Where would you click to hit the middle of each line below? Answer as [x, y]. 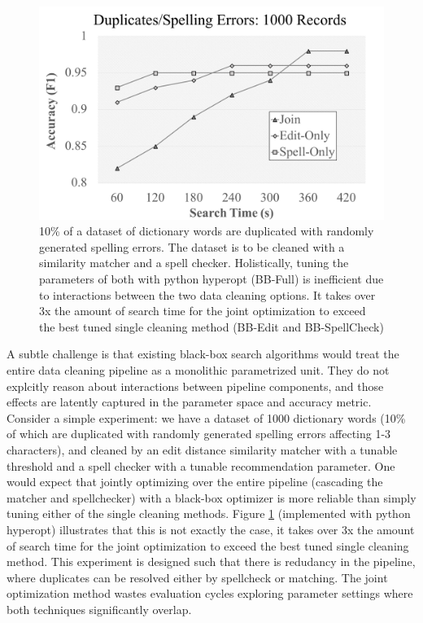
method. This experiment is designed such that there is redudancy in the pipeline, [211, 562]
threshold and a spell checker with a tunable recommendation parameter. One [201, 465]
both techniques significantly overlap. [99, 609]
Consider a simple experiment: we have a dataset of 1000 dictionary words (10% [206, 417]
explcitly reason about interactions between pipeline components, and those [195, 386]
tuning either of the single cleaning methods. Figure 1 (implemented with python [209, 513]
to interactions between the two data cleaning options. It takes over [207, 294]
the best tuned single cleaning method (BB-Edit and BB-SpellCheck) [211, 326]
